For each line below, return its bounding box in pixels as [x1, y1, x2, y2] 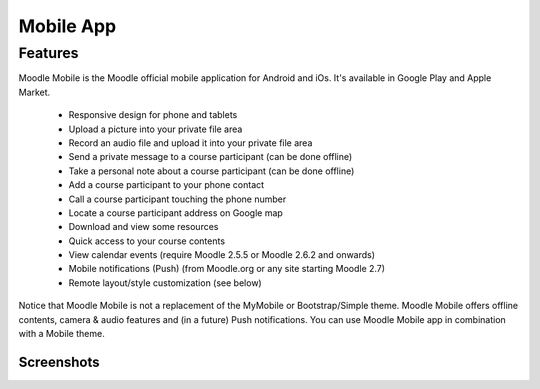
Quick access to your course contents [68, 235, 225, 247]
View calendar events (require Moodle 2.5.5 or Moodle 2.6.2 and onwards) [68, 249, 375, 261]
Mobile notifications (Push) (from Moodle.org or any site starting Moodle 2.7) [68, 263, 385, 275]
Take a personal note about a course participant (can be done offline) [68, 165, 355, 177]
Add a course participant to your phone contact [68, 179, 265, 191]
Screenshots [18, 353, 100, 370]
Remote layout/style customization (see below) [68, 276, 262, 289]
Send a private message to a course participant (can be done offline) [68, 151, 353, 163]
